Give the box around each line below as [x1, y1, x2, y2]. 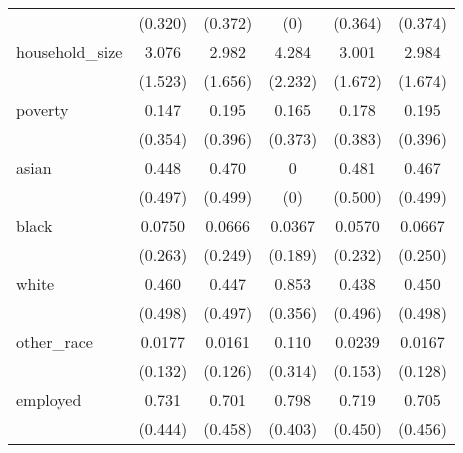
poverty [16, 98, 69, 121]
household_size [16, 40, 123, 63]
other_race [16, 330, 93, 353]
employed [16, 388, 82, 411]
